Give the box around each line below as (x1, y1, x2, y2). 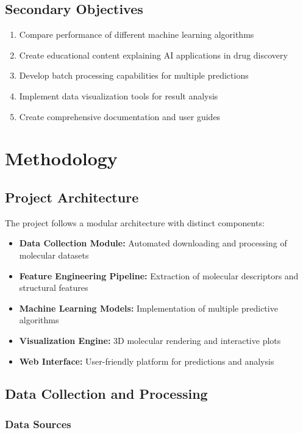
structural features (19, 281, 88, 294)
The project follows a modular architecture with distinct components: (5, 216, 265, 229)
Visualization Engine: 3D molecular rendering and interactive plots (19, 334, 281, 346)
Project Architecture (5, 187, 139, 206)
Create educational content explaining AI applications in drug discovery (19, 48, 288, 61)
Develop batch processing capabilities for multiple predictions (19, 69, 249, 82)
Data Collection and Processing (5, 384, 208, 403)
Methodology (5, 146, 118, 171)
